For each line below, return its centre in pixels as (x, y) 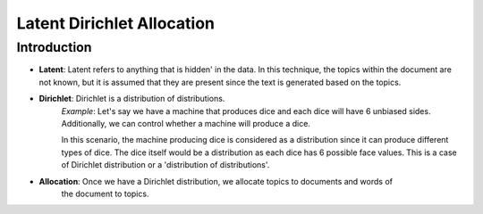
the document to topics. (105, 193)
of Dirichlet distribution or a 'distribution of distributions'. (165, 165)
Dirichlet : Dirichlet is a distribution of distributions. (132, 99)
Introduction (54, 47)
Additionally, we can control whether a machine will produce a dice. (186, 123)
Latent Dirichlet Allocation (115, 23)
